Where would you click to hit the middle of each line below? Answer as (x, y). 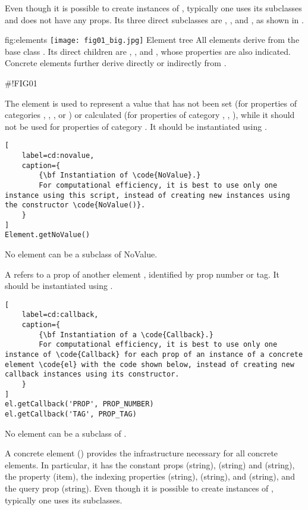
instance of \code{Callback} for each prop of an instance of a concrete (154, 355)
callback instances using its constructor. (92, 374)
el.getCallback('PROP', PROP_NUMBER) (79, 404)
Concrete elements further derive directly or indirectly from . (116, 63)
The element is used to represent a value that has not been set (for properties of (151, 103)
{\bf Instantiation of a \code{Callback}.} (126, 335)
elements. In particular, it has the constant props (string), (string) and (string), (150, 464)
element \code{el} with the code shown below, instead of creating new (150, 364)
